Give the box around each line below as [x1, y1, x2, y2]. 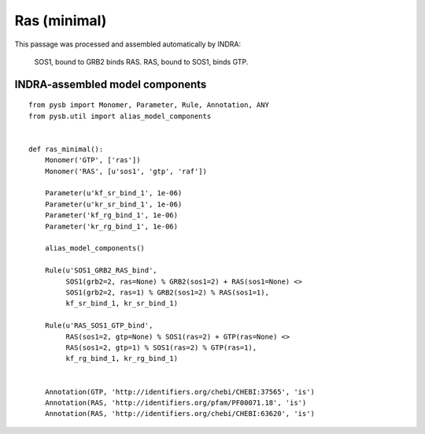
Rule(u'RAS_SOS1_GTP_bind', [44, 321, 153, 330]
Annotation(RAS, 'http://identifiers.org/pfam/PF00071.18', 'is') [44, 398, 307, 407]
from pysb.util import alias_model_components [28, 111, 212, 121]
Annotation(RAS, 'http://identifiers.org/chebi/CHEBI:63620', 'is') [44, 410, 315, 418]
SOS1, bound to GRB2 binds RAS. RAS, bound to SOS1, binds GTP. [34, 57, 249, 66]
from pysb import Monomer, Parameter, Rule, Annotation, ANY [28, 101, 269, 109]
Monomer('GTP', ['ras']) [44, 156, 141, 165]
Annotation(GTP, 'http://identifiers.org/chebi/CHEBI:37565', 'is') [44, 387, 315, 396]
